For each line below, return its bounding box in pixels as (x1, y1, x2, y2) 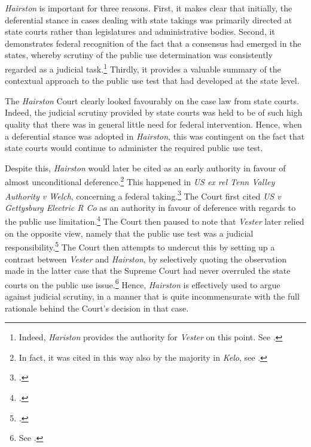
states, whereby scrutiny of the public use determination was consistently (5, 49, 273, 61)
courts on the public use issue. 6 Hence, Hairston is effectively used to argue (5, 276, 280, 291)
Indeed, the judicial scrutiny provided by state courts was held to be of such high (5, 106, 303, 119)
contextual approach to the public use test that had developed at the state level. (5, 74, 300, 87)
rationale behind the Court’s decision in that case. (5, 301, 189, 314)
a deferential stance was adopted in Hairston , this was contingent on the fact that (5, 129, 305, 142)
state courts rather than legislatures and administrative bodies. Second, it (5, 25, 275, 38)
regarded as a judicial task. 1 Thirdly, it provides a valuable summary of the (5, 61, 281, 75)
